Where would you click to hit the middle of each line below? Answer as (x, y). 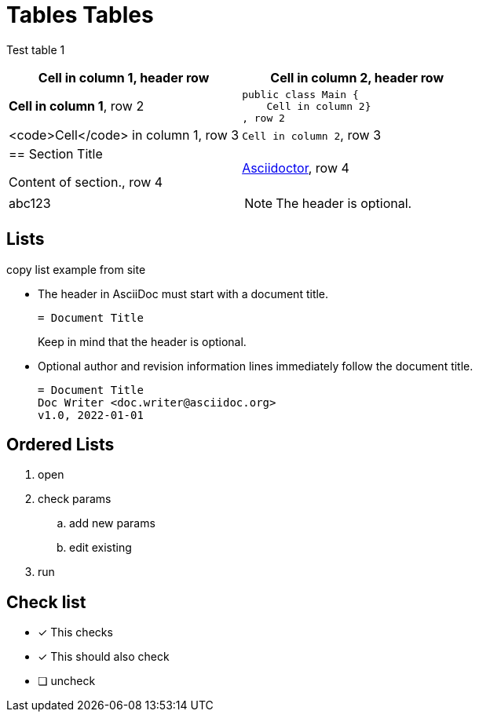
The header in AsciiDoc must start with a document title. (183, 293)
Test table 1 (36, 49)
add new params (112, 523)
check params (75, 499)
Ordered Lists (60, 445)
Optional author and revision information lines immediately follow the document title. (256, 366)
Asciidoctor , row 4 (296, 168)
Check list (46, 602)
